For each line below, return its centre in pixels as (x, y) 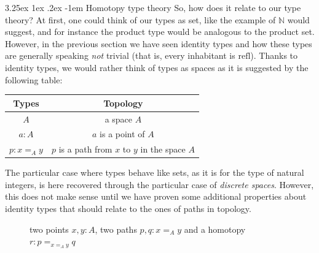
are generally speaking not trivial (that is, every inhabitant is (120, 55)
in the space (163, 149)
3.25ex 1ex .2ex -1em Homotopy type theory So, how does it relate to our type (153, 7)
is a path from (85, 149)
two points (49, 229)
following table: (34, 79)
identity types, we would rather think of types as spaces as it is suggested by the (157, 67)
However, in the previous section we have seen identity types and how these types (159, 43)
